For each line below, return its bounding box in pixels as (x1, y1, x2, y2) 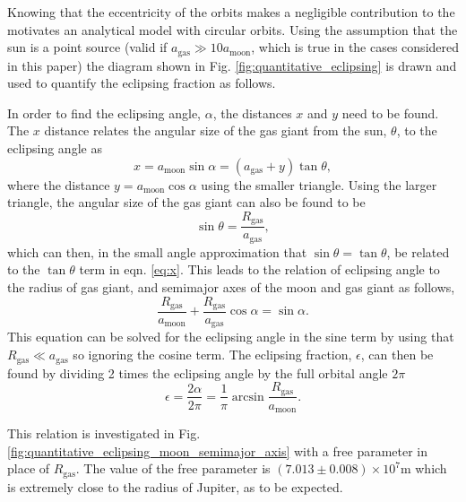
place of (7, 459, 50, 478)
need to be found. (341, 103, 439, 122)
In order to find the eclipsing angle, (7, 103, 202, 122)
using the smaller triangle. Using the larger (201, 175, 437, 194)
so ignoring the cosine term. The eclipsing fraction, (73, 345, 352, 364)
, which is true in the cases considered (251, 38, 460, 56)
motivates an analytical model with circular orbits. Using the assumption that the (7, 20, 458, 39)
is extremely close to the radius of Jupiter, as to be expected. (7, 477, 343, 496)
